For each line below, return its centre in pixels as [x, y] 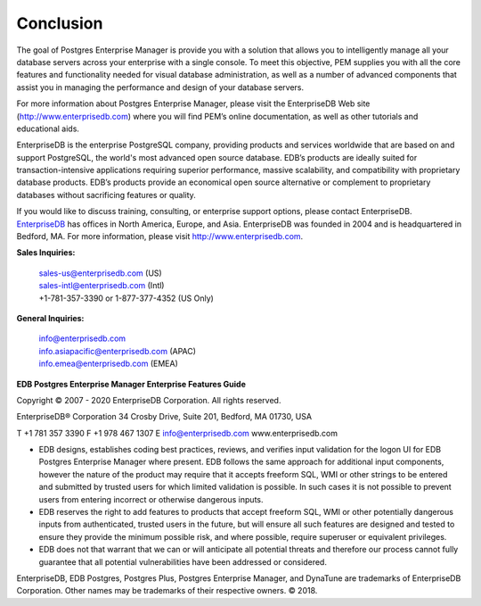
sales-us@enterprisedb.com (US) [100, 273]
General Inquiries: [50, 318]
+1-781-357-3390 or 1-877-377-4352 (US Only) [126, 298]
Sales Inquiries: [46, 253]
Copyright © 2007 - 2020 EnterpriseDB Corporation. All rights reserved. [149, 400]
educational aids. [48, 129]
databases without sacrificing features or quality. [106, 195]
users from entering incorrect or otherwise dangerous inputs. [151, 499]
